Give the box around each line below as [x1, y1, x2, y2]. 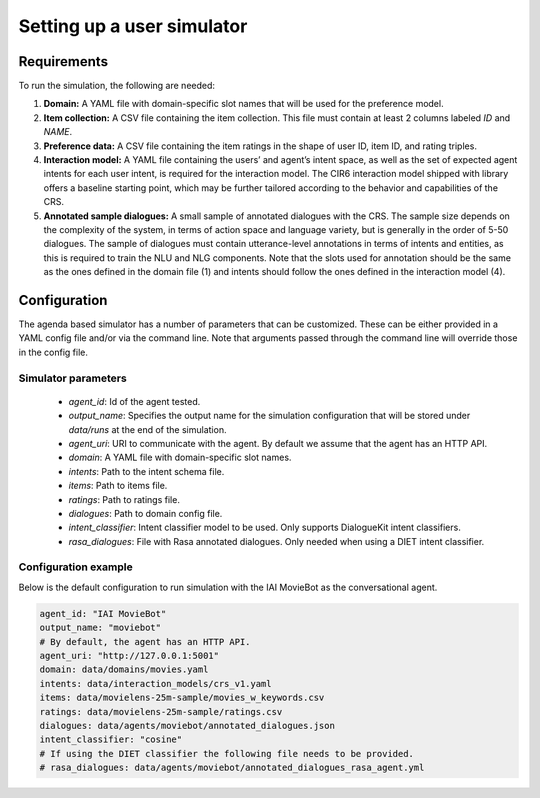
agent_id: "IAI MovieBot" [39, 608, 167, 619]
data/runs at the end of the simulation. [68, 423, 227, 435]
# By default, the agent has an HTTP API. [39, 636, 251, 647]
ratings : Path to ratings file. [68, 493, 180, 505]
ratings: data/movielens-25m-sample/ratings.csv [39, 706, 283, 717]
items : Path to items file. [68, 480, 168, 492]
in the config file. [18, 346, 89, 358]
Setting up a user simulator [18, 15, 248, 37]
